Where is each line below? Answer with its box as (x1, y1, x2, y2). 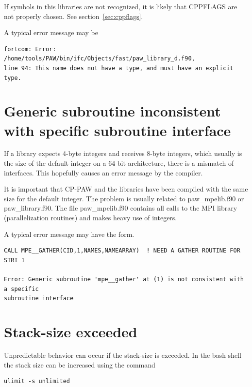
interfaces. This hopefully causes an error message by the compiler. (4, 167, 203, 177)
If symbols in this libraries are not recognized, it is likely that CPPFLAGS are (4, 1, 237, 11)
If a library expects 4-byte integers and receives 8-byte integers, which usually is (4, 148, 242, 158)
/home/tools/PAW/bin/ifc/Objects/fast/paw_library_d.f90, (4, 55, 195, 62)
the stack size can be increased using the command (4, 359, 155, 369)
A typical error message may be (4, 27, 98, 38)
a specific (4, 285, 39, 292)
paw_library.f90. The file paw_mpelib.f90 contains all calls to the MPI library (4, 203, 237, 213)
